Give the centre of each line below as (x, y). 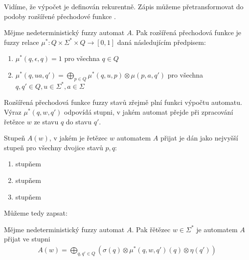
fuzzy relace (22, 42)
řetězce (14, 121)
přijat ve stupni (27, 239)
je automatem (217, 229)
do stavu (79, 121)
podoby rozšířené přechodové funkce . (60, 16)
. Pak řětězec (151, 229)
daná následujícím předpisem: (161, 42)
